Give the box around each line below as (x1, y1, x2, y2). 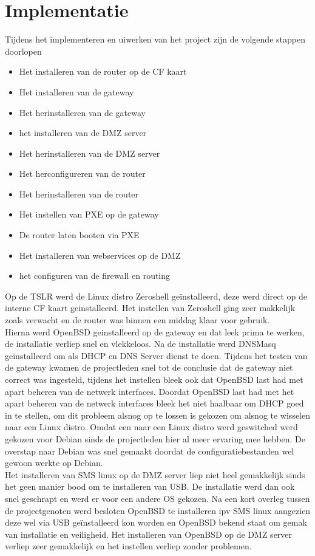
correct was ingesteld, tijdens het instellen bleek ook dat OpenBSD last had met (5, 373, 303, 385)
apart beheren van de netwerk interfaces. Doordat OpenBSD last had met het (5, 385, 294, 397)
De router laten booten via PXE (19, 228, 140, 241)
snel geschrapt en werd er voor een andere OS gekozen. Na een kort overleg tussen (5, 492, 310, 504)
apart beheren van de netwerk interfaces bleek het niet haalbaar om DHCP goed (5, 397, 304, 410)
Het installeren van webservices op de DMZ (19, 249, 181, 261)
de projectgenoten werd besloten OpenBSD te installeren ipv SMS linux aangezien (5, 504, 311, 517)
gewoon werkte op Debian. (5, 456, 103, 469)
